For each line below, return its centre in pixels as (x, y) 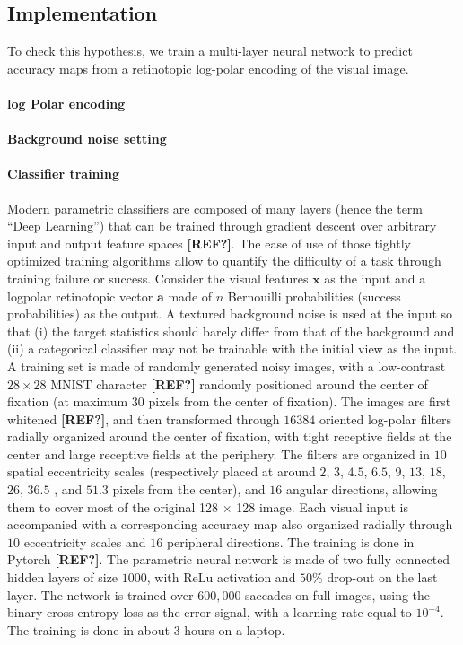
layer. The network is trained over (100, 594)
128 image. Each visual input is (322, 506)
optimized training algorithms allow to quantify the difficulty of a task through (224, 261)
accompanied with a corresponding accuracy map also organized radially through (230, 524)
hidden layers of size (63, 577)
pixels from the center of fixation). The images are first (300, 401)
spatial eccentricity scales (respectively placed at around (162, 471)
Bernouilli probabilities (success (314, 296)
